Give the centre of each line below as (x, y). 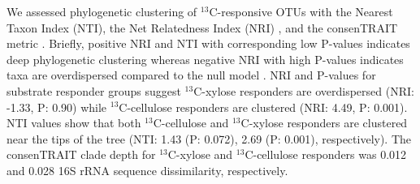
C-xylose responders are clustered (324, 123)
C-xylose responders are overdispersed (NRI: (304, 90)
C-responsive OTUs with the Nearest (301, 11)
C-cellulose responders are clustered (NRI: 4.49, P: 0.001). (263, 107)
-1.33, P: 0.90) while (57, 107)
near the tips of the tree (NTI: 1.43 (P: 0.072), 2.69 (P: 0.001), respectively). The (209, 138)
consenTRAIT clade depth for (81, 154)
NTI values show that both (74, 123)
